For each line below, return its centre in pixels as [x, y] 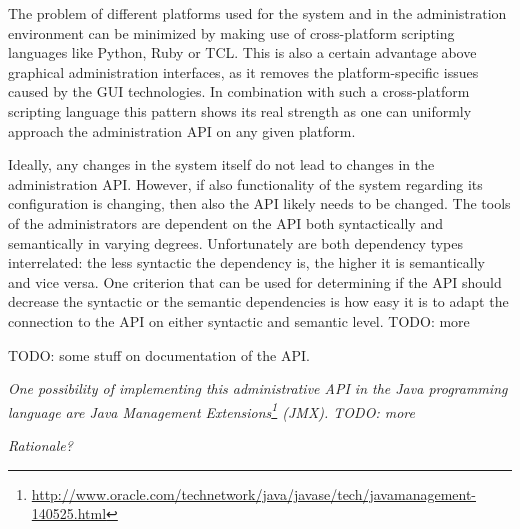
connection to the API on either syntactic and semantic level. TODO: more [239, 320]
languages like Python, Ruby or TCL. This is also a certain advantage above [242, 52]
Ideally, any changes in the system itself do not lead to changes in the [221, 164]
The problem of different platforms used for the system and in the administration [257, 13]
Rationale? [40, 444]
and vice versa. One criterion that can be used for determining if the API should [255, 281]
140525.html [69, 513]
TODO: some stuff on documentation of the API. [159, 354]
